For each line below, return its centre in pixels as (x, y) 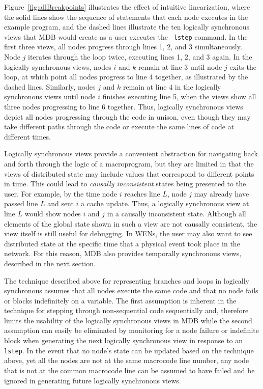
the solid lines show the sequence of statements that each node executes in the (126, 17)
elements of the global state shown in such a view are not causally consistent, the (131, 223)
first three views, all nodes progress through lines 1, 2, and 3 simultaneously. (123, 47)
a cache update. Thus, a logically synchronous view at (165, 203)
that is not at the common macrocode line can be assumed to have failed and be (129, 370)
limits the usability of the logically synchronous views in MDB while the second (128, 320)
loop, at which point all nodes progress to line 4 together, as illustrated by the (126, 77)
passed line (21, 203)
